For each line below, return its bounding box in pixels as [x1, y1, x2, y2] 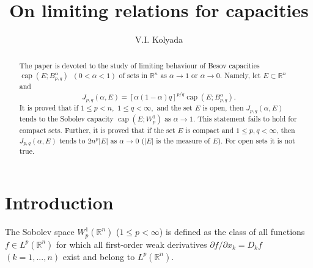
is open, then [202, 102, 244, 112]
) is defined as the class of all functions [159, 225, 305, 238]
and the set [156, 102, 193, 112]
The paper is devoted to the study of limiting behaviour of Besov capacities [19, 60, 260, 70]
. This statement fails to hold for [193, 113, 297, 123]
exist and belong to [62, 250, 135, 263]
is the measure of [156, 135, 210, 145]
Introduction [5, 190, 114, 215]
